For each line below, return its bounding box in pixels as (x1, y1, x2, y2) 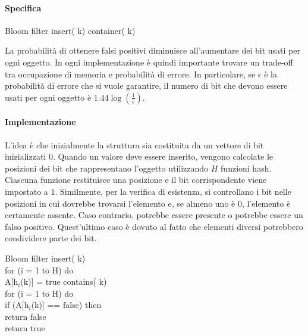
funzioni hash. (221, 161, 272, 174)
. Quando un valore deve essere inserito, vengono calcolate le (52, 150, 274, 163)
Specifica (5, 1, 42, 14)
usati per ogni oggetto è (5, 91, 92, 103)
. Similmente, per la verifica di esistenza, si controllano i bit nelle (55, 185, 291, 197)
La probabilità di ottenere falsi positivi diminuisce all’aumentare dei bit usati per (5, 44, 300, 57)
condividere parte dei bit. (5, 232, 97, 244)
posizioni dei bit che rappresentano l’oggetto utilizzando (5, 161, 209, 174)
